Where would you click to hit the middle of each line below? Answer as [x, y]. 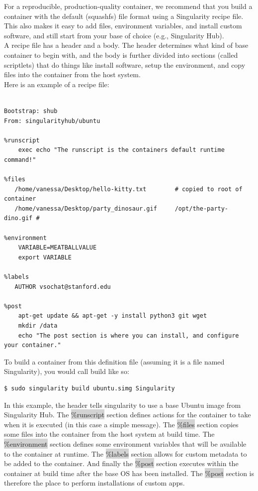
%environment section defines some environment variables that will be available [125, 443]
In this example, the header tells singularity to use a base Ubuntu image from [123, 405]
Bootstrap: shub [31, 111]
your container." [33, 345]
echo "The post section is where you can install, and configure [129, 335]
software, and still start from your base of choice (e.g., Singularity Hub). [114, 35]
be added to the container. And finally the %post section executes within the [121, 463]
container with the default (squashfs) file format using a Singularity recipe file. [124, 16]
